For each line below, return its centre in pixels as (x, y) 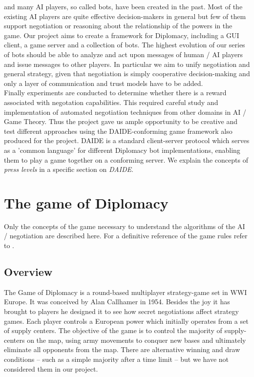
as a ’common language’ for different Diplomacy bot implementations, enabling (122, 150)
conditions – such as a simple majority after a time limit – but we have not (116, 359)
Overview (28, 271)
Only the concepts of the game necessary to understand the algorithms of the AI (125, 226)
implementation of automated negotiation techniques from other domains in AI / (125, 112)
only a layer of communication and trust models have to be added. (104, 83)
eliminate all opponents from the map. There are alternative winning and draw (122, 349)
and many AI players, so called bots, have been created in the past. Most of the (123, 6)
